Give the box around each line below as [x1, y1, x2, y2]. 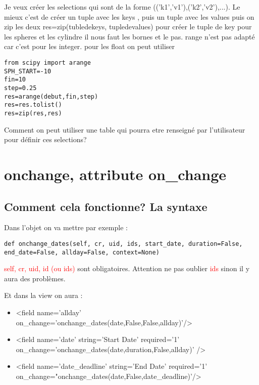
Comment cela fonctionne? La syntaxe [4, 198, 208, 214]
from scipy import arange [4, 59, 91, 66]
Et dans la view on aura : [4, 290, 83, 301]
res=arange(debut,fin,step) [4, 93, 98, 100]
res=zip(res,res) [4, 109, 62, 117]
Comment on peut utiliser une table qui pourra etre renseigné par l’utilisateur [4, 124, 245, 135]
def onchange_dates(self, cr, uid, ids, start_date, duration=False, [4, 240, 243, 247]
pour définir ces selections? [4, 134, 87, 145]
